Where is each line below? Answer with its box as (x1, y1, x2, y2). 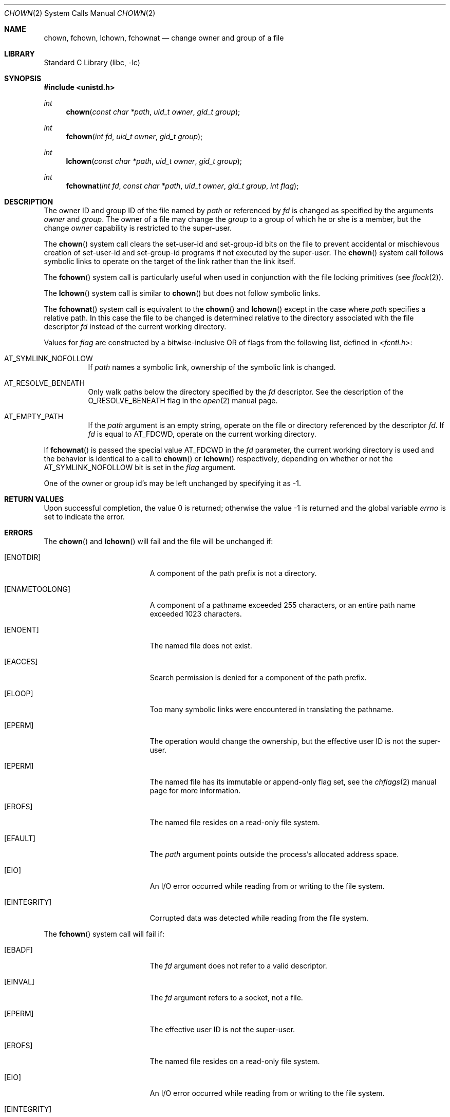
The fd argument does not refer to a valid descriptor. (149, 961, 327, 970)
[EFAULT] (4, 834, 36, 843)
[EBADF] (4, 945, 33, 954)
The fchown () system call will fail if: (44, 929, 165, 938)
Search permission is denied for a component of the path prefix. (149, 673, 367, 682)
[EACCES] (4, 657, 38, 666)
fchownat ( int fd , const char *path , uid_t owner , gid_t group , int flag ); (66, 181, 299, 190)
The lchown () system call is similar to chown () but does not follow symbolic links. (44, 289, 321, 297)
